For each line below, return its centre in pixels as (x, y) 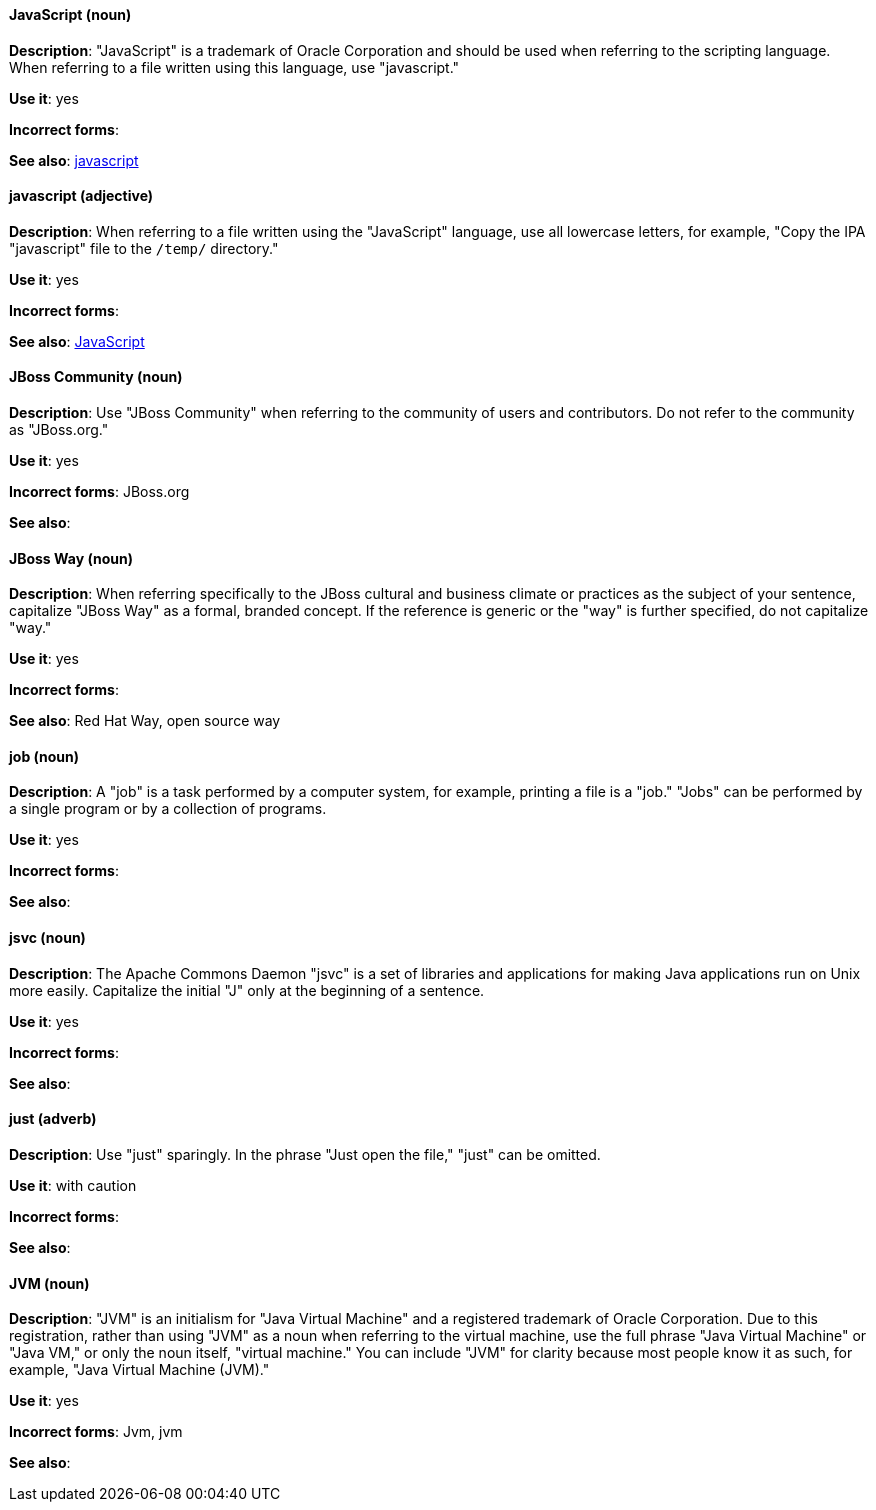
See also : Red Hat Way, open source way (145, 721)
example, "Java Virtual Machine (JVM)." (139, 1370)
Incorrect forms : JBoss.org (99, 492)
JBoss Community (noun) (96, 377)
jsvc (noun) (47, 938)
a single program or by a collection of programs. (168, 809)
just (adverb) (53, 1119)
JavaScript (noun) (70, 14)
